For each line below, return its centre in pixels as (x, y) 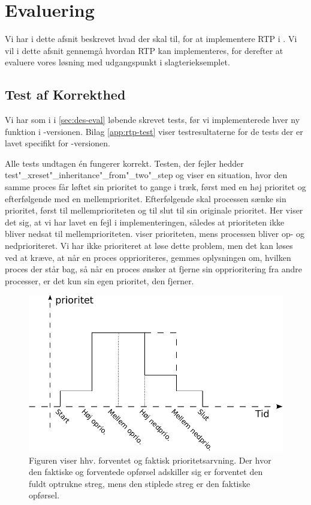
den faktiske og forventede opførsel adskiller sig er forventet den (146, 472)
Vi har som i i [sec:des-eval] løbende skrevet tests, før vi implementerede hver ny (153, 120)
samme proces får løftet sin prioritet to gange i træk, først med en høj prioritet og (155, 187)
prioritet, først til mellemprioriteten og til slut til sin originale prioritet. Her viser (154, 210)
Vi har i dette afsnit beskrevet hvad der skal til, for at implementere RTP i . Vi (151, 39)
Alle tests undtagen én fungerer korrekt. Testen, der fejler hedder (124, 163)
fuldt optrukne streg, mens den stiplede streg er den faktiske (140, 483)
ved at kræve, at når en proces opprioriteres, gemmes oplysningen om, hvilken (148, 257)
